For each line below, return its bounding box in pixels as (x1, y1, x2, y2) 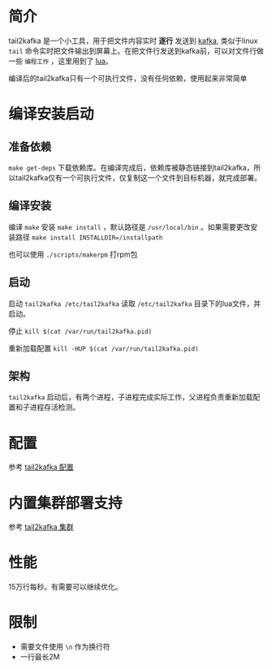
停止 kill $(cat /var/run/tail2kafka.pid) (8, 326, 153, 335)
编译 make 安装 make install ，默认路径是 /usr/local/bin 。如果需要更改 (8, 222, 251, 231)
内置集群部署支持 (8, 494, 123, 512)
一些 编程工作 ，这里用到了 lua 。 (8, 56, 113, 66)
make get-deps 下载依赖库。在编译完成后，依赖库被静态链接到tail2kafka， (8, 162, 254, 172)
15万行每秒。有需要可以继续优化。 (8, 582, 123, 592)
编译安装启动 (8, 105, 95, 123)
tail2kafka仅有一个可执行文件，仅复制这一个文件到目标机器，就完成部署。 (15, 172, 262, 183)
